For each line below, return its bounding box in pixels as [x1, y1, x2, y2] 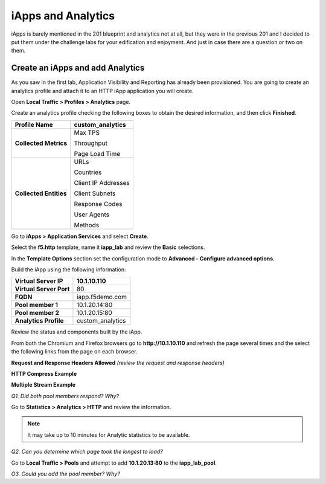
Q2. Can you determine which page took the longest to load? [11, 448, 163, 456]
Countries [74, 168, 102, 176]
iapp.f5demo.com [76, 293, 127, 302]
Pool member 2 [14, 309, 60, 317]
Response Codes [74, 199, 123, 208]
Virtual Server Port [14, 285, 70, 293]
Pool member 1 [14, 301, 59, 309]
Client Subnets [74, 189, 116, 198]
